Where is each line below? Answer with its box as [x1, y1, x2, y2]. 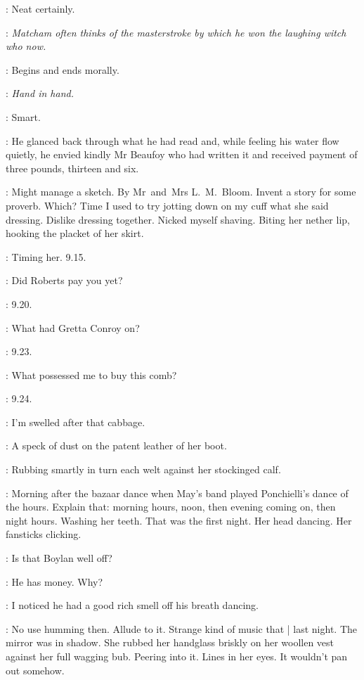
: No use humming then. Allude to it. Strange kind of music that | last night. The [6, 621, 358, 636]
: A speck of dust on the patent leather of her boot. [6, 438, 227, 453]
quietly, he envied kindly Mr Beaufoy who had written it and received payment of [6, 147, 358, 162]
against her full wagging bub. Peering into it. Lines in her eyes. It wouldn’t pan [6, 649, 348, 663]
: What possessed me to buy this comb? [6, 367, 177, 382]
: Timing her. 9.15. [6, 249, 86, 264]
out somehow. [6, 662, 65, 677]
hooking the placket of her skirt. [6, 226, 144, 240]
